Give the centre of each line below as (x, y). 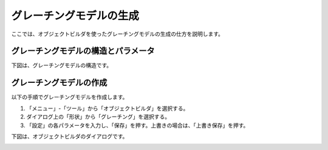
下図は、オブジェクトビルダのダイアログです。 (70, 136)
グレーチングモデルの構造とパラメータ (83, 51)
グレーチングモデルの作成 (59, 83)
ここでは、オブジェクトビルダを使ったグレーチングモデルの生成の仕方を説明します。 (118, 34)
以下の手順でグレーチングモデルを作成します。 (70, 97)
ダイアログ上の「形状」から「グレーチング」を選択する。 (98, 117)
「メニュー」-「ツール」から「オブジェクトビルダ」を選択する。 (108, 108)
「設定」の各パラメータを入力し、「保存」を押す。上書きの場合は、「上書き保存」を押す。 (138, 125)
